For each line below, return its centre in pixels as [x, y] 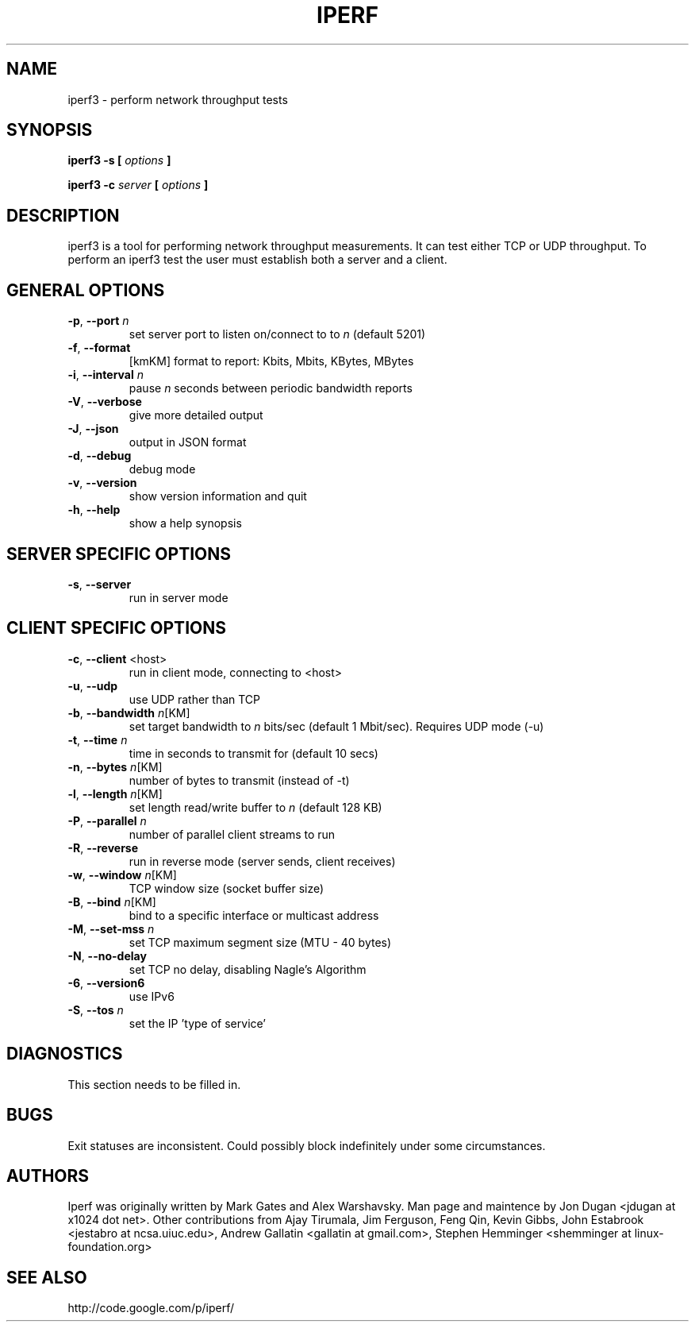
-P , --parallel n [107, 820]
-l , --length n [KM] [115, 793]
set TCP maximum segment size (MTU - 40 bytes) [260, 942]
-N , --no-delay [107, 955]
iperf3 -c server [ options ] [138, 185]
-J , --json [93, 429]
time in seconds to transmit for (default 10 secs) [253, 753]
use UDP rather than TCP [195, 699]
